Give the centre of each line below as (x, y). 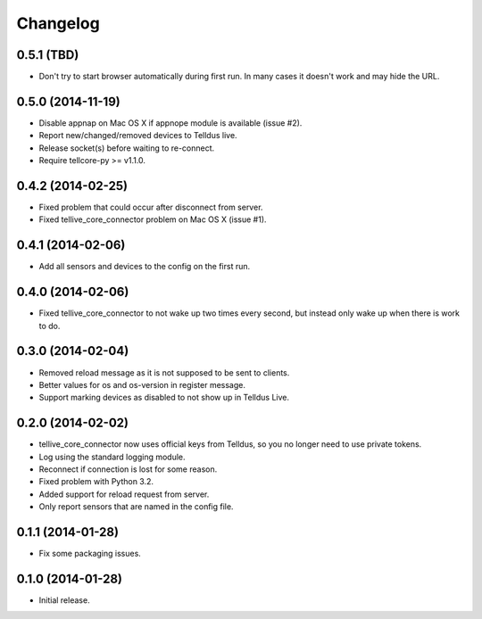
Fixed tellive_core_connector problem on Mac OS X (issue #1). (153, 219)
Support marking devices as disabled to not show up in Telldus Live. (164, 398)
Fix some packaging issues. (90, 554)
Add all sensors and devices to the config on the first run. (145, 267)
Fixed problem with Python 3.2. (96, 482)
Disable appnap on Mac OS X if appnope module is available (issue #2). (170, 123)
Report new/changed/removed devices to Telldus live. (138, 136)
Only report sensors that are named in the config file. (136, 507)
